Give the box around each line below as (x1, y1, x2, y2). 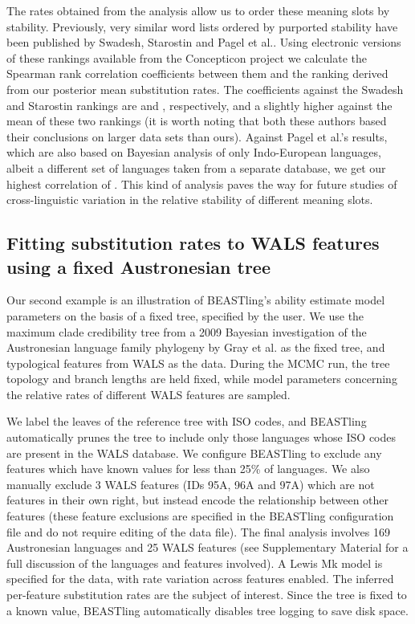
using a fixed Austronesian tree (6, 254, 271, 279)
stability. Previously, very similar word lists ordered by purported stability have (6, 18, 398, 35)
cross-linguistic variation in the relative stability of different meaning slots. (6, 191, 373, 208)
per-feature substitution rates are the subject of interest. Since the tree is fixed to (6, 586, 407, 602)
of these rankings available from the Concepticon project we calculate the (6, 49, 368, 66)
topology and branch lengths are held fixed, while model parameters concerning (6, 370, 397, 387)
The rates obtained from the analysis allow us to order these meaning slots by (6, 2, 390, 18)
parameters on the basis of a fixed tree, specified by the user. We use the (6, 307, 364, 324)
